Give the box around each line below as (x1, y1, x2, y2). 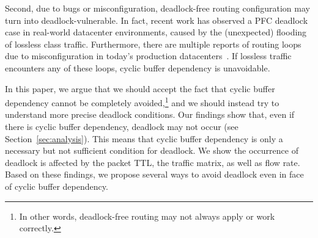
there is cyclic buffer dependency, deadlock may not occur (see (5, 120, 239, 132)
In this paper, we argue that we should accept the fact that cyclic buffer (5, 82, 275, 95)
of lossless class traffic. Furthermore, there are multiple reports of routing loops (5, 37, 301, 50)
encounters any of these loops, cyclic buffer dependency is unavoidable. (5, 61, 270, 74)
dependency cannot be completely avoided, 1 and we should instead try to (5, 95, 279, 109)
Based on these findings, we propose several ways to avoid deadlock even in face (5, 168, 304, 181)
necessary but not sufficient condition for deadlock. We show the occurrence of (5, 144, 298, 157)
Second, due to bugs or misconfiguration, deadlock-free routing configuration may (5, 2, 310, 14)
